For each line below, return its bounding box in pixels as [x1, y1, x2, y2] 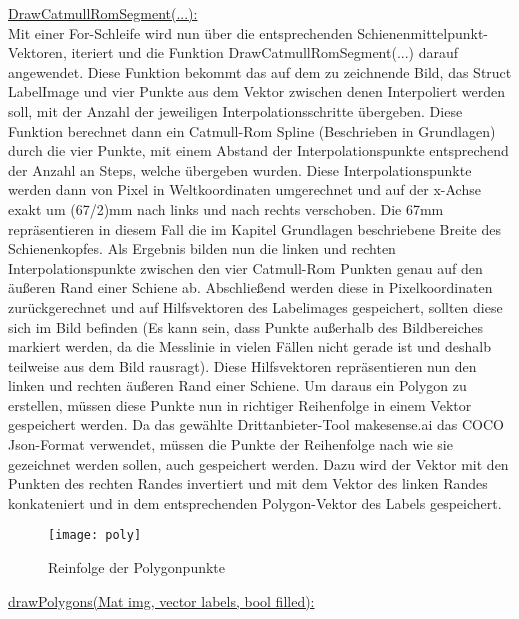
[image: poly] [48, 528, 142, 543]
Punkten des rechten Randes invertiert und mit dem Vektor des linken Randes [8, 473, 488, 494]
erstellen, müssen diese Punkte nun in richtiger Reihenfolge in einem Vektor [8, 394, 472, 415]
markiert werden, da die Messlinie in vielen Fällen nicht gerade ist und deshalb [8, 336, 491, 357]
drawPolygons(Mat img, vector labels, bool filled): [8, 590, 315, 611]
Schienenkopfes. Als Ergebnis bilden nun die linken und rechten [8, 238, 396, 259]
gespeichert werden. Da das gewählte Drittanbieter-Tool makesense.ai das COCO [8, 414, 504, 435]
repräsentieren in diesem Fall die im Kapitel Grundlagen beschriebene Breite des [8, 218, 501, 239]
